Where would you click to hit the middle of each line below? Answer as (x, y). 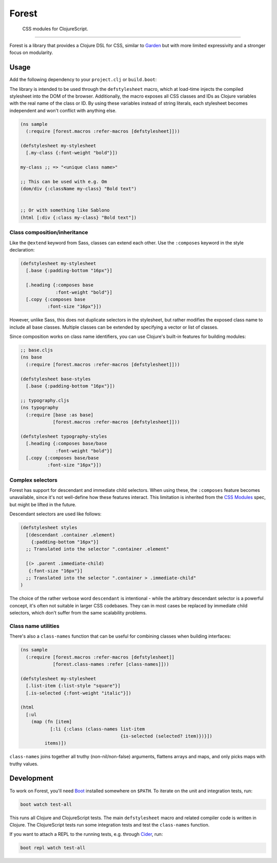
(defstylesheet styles (49, 528)
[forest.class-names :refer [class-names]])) (111, 664)
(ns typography (39, 408)
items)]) (55, 743)
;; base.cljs (37, 350)
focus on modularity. (31, 53)
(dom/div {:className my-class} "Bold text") (78, 189)
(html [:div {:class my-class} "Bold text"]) (78, 217)
